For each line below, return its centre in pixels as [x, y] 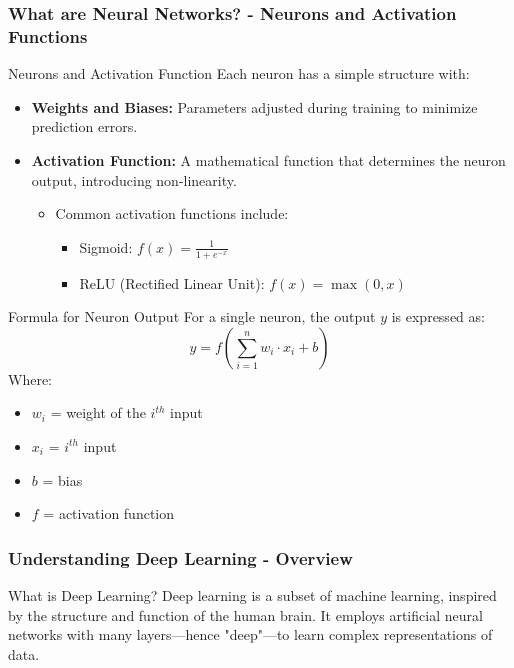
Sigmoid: [106, 246]
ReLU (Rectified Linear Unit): [172, 282]
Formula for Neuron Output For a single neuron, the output [192, 316]
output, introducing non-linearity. [134, 179]
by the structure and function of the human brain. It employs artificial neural [245, 614]
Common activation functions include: [172, 213]
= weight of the [98, 412]
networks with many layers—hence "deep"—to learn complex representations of [250, 634]
